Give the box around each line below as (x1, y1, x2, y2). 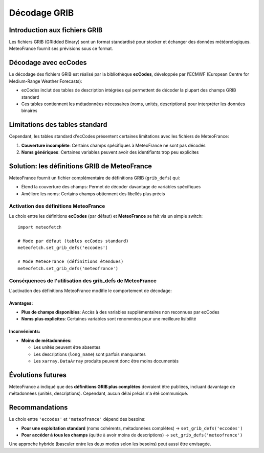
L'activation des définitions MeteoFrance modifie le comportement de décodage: (9, 288, 172, 294)
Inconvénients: (9, 328, 41, 335)
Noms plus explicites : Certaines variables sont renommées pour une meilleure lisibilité (21, 316, 197, 322)
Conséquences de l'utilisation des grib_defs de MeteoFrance (9, 277, 156, 284)
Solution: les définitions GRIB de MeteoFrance (9, 162, 152, 170)
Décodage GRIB (9, 7, 74, 18)
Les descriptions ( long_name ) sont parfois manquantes (33, 351, 146, 357)
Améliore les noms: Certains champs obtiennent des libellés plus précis (21, 191, 165, 197)
